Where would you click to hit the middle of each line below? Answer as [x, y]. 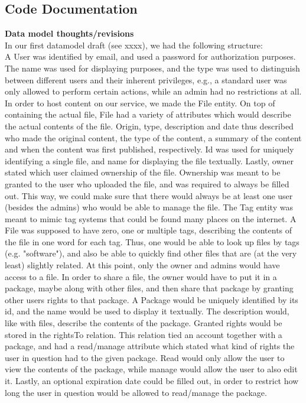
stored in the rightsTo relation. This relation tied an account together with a [144, 334]
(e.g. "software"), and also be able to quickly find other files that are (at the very [151, 253]
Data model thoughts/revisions [69, 33]
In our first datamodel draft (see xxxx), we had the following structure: [134, 45]
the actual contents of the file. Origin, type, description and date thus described [149, 126]
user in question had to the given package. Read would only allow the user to [145, 357]
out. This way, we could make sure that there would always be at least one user [149, 195]
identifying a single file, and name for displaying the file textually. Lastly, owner [149, 160]
